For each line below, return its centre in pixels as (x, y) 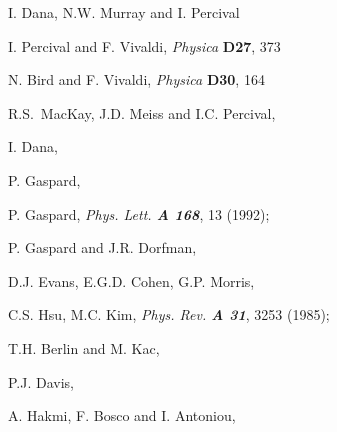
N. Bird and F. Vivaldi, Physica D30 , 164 (136, 79)
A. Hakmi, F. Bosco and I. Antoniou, (122, 415)
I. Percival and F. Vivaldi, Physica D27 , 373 (144, 45)
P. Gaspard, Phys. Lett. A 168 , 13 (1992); (139, 213)
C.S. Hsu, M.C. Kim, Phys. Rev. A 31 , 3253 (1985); (169, 314)
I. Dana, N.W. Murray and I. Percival (124, 12)
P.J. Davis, (41, 381)
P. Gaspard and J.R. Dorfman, (102, 247)
